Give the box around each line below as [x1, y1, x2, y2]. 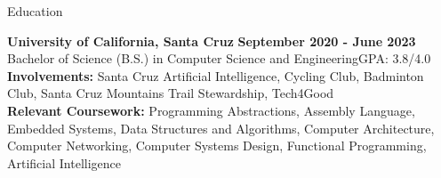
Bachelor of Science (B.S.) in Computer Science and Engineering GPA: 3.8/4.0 [7, 49, 431, 68]
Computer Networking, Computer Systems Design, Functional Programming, [7, 136, 427, 155]
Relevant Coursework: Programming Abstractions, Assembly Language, [7, 101, 415, 119]
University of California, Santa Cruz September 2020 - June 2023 [7, 31, 416, 50]
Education [7, 2, 63, 20]
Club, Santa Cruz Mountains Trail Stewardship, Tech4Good [7, 84, 334, 102]
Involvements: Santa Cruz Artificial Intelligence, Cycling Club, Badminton [7, 66, 424, 85]
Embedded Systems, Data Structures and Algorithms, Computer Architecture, [7, 118, 435, 137]
